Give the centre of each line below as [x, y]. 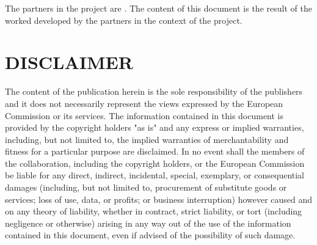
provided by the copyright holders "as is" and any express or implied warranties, [155, 127]
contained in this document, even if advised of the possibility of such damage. [150, 235]
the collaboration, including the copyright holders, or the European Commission [155, 163]
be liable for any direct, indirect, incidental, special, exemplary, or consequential [155, 175]
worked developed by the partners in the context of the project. [124, 20]
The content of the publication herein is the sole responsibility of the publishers [154, 91]
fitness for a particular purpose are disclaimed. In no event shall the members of [155, 151]
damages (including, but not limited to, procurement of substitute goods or [146, 187]
